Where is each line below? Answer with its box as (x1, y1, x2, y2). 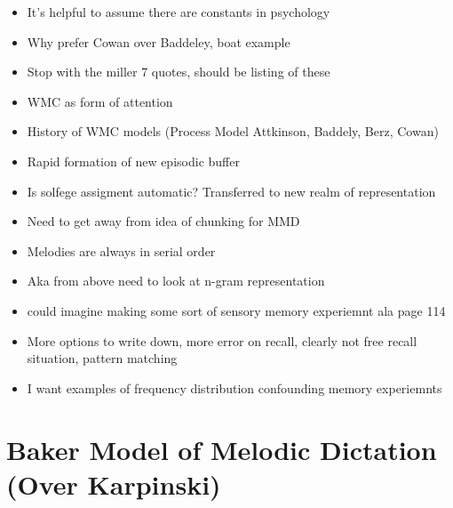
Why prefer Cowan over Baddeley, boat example (27, 32, 290, 51)
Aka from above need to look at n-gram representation (27, 271, 325, 290)
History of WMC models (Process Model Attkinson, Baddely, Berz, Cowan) (27, 122, 439, 141)
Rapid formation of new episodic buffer (27, 151, 240, 170)
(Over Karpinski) (6, 465, 221, 502)
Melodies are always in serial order (27, 241, 216, 260)
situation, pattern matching (27, 349, 178, 367)
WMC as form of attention (27, 92, 173, 110)
